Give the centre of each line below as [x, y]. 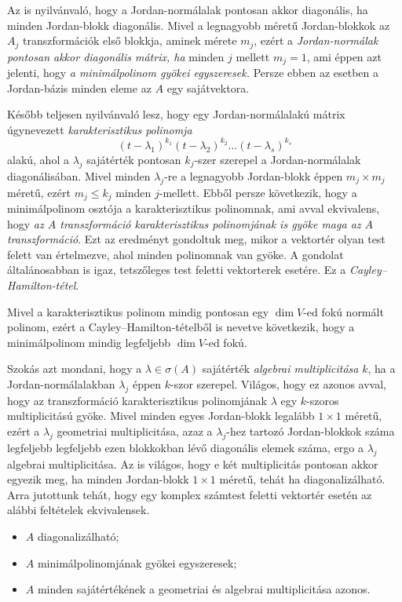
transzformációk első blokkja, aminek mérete [130, 40]
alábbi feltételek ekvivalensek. [79, 510]
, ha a [382, 368]
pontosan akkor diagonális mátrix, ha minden [116, 56]
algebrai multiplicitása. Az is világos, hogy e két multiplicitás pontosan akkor [193, 463]
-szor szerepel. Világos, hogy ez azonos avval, [278, 383]
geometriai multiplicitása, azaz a [135, 431]
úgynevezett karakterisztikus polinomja [100, 129]
